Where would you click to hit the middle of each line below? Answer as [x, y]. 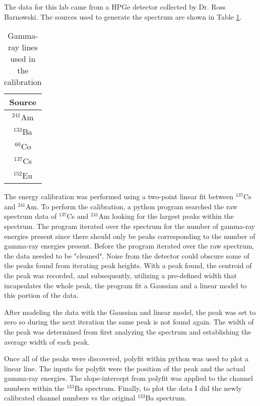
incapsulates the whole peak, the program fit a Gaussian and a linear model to [125, 285]
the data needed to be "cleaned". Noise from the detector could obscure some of [127, 255]
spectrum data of [30, 216]
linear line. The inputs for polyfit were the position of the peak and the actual [125, 368]
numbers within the [34, 388]
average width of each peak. [47, 341]
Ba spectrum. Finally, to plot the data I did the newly [158, 388]
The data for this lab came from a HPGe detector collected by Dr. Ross [115, 7]
